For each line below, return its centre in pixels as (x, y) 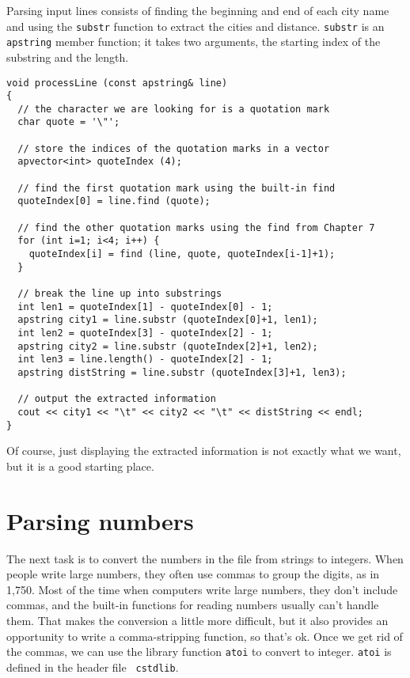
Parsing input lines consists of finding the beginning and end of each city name (198, 10)
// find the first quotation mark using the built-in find (177, 188)
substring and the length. (68, 57)
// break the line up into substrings (120, 294)
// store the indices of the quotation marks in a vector (174, 148)
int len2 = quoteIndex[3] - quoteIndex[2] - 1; (145, 333)
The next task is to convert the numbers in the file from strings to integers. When (205, 558)
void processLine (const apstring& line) (117, 83)
